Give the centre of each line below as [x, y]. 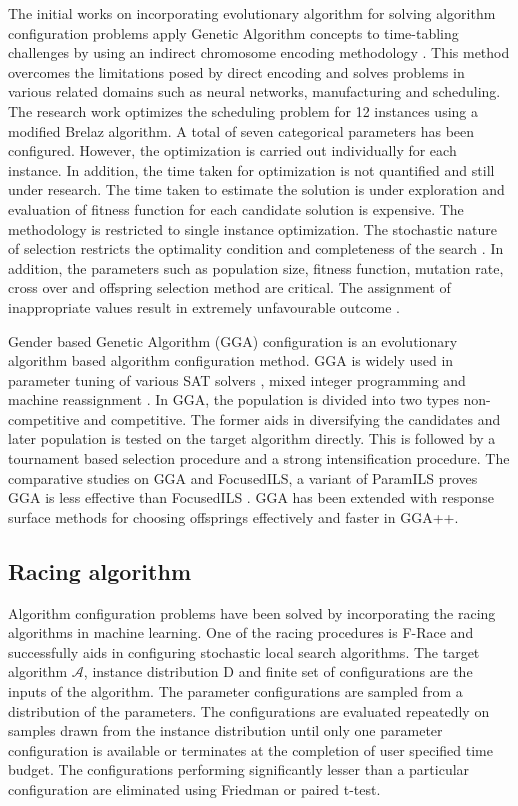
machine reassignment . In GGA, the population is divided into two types [233, 399]
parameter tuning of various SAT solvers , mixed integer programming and [237, 379]
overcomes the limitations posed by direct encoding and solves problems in [236, 71]
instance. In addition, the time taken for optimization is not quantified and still [251, 169]
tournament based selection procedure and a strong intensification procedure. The [259, 458]
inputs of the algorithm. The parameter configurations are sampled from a [235, 691]
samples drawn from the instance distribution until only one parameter [225, 730]
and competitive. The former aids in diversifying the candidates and [292, 418]
